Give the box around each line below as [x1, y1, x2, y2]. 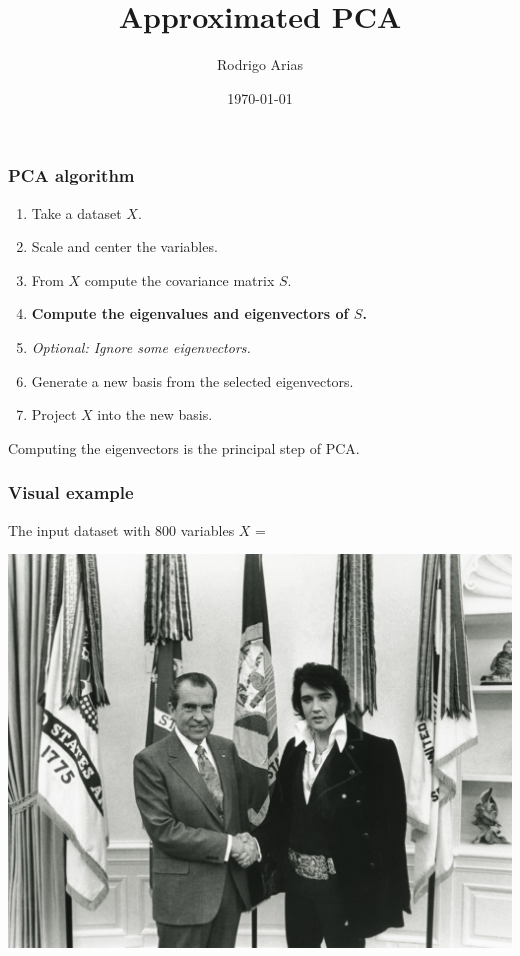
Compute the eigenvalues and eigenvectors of [31, 303, 349, 324]
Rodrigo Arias [217, 54, 303, 75]
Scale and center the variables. [31, 236, 218, 257]
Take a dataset [31, 202, 122, 223]
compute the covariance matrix [84, 269, 275, 290]
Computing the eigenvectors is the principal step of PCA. [8, 437, 360, 458]
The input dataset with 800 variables [8, 519, 235, 540]
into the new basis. [97, 404, 213, 425]
